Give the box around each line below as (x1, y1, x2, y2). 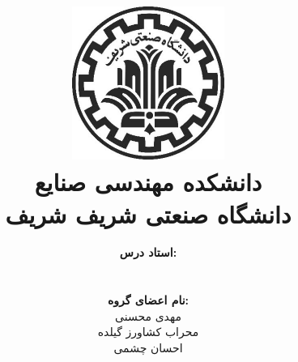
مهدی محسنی (115, 307, 181, 324)
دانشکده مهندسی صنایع (34, 165, 262, 198)
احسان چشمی (113, 339, 183, 356)
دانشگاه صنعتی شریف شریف (5, 197, 292, 230)
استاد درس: (119, 244, 177, 261)
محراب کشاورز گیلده (97, 323, 199, 340)
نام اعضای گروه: (107, 292, 189, 309)
